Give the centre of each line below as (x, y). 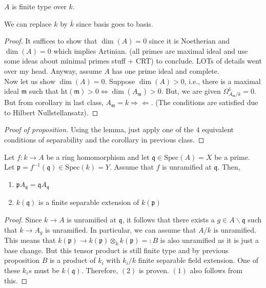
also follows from (216, 270)
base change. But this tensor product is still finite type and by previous (116, 250)
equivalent (218, 129)
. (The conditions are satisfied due (204, 102)
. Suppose (120, 81)
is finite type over (39, 6)
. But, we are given (191, 91)
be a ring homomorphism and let (98, 157)
